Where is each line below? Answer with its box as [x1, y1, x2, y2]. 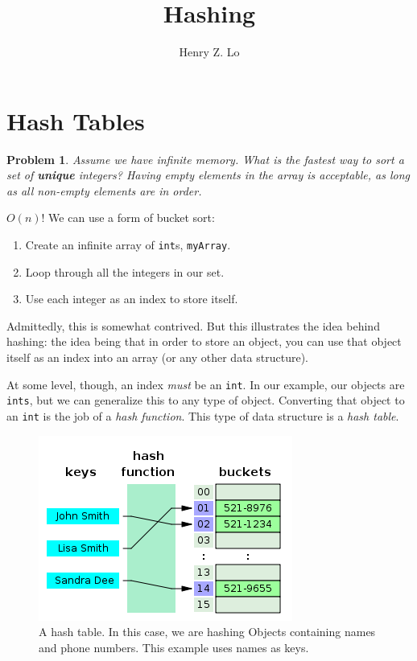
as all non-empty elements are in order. [6, 182, 202, 199]
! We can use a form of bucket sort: [41, 209, 215, 226]
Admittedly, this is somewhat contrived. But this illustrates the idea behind [6, 317, 380, 334]
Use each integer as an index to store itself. [25, 290, 238, 307]
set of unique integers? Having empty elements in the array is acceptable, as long [6, 166, 411, 183]
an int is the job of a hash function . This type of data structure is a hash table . [6, 407, 399, 424]
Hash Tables [6, 104, 145, 137]
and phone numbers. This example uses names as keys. [39, 638, 309, 655]
